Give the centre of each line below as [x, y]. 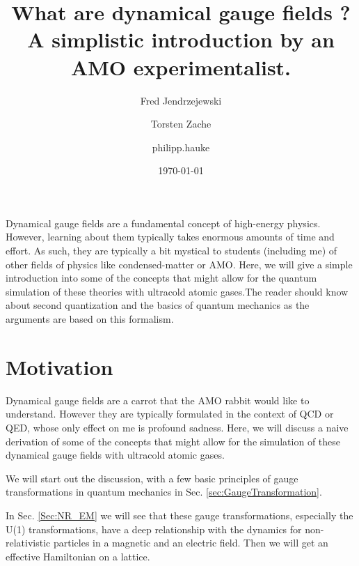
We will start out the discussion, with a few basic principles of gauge [152, 478]
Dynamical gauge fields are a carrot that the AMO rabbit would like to [158, 400]
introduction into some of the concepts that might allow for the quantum [161, 278]
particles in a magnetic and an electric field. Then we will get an [191, 543]
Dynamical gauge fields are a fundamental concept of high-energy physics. [163, 223]
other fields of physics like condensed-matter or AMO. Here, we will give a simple [179, 264]
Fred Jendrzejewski [181, 100]
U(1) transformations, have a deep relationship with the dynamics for [154, 529]
